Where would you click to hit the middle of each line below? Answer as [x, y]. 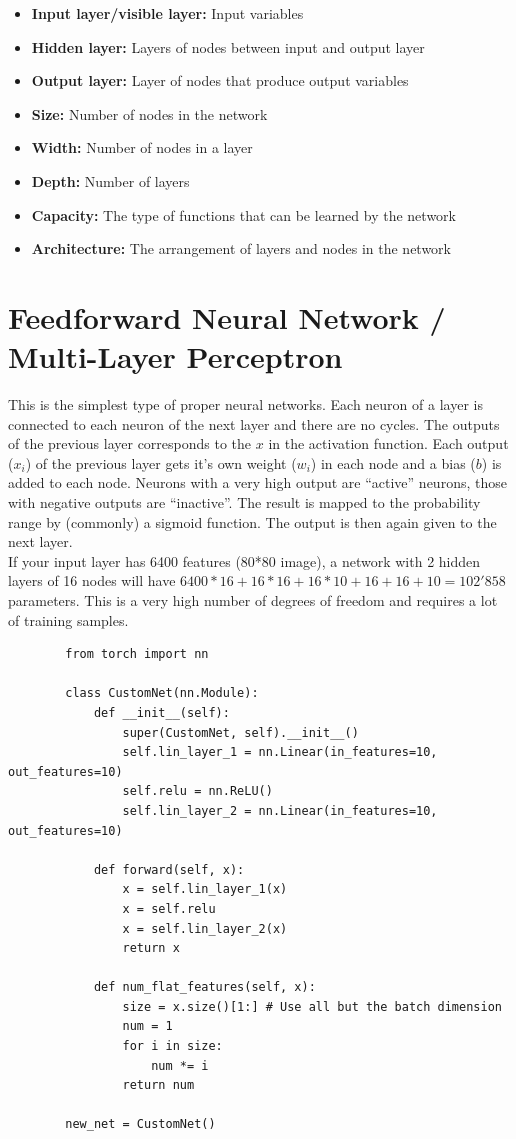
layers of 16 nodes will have [92, 580]
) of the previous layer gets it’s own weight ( [161, 462]
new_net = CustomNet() [140, 1124]
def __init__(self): [161, 712]
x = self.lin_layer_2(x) [205, 928]
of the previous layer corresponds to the [130, 443]
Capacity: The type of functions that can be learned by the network [243, 214]
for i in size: [172, 1046]
